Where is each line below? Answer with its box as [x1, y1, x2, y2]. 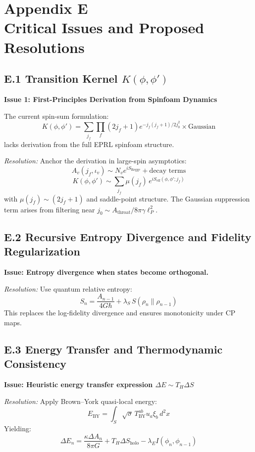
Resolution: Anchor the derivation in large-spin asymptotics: [4, 155, 187, 166]
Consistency [4, 356, 67, 371]
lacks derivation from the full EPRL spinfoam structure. [4, 139, 174, 149]
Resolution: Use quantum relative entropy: [4, 283, 132, 294]
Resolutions [4, 37, 85, 57]
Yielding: [4, 423, 31, 433]
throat [117, 209, 131, 215]
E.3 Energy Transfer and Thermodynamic [4, 341, 223, 356]
